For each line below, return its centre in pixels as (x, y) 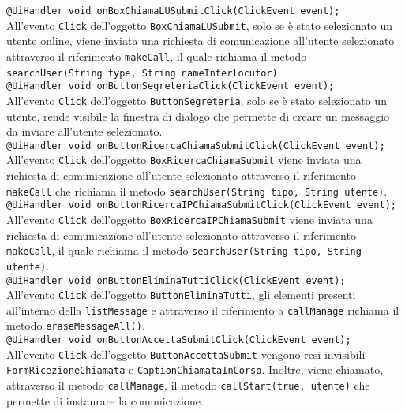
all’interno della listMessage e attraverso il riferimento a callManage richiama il (203, 310)
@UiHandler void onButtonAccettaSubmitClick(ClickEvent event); (179, 340)
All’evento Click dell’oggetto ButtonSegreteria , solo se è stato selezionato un (197, 100)
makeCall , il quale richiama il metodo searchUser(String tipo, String (184, 250)
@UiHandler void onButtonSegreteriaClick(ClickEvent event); (171, 86)
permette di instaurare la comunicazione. (105, 400)
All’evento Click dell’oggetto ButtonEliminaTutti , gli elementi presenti (181, 295)
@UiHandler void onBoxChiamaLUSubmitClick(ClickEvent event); (173, 11)
